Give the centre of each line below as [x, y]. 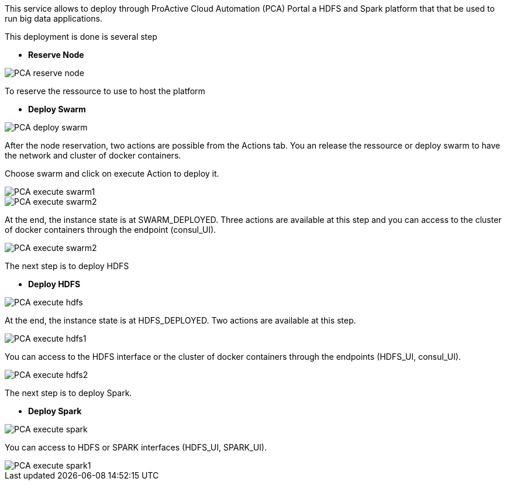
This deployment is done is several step [81, 37]
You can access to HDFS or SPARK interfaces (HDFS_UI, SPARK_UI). [136, 447]
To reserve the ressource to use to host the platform [105, 91]
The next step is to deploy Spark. [68, 393]
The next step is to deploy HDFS [67, 266]
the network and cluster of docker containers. [93, 155]
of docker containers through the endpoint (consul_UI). [111, 230]
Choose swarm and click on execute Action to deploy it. [112, 173]
